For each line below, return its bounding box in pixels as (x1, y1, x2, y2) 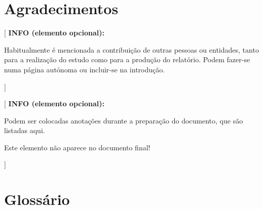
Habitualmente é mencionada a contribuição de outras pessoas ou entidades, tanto (4, 44, 259, 55)
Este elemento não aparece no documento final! (4, 142, 151, 152)
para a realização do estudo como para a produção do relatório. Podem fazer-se (4, 54, 250, 65)
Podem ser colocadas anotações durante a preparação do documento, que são (4, 115, 243, 126)
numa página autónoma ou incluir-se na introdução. (4, 64, 165, 74)
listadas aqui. (4, 125, 45, 136)
